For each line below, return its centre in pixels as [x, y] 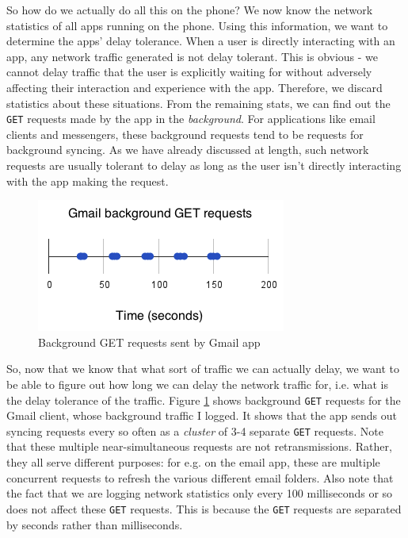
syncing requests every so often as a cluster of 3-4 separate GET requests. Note [195, 430]
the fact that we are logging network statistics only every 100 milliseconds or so [200, 493]
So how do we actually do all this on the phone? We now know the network [190, 10]
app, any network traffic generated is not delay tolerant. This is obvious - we [193, 56]
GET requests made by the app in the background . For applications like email [191, 119]
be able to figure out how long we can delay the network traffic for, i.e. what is [198, 384]
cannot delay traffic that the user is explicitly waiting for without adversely [189, 72]
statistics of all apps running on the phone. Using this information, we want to [197, 25]
